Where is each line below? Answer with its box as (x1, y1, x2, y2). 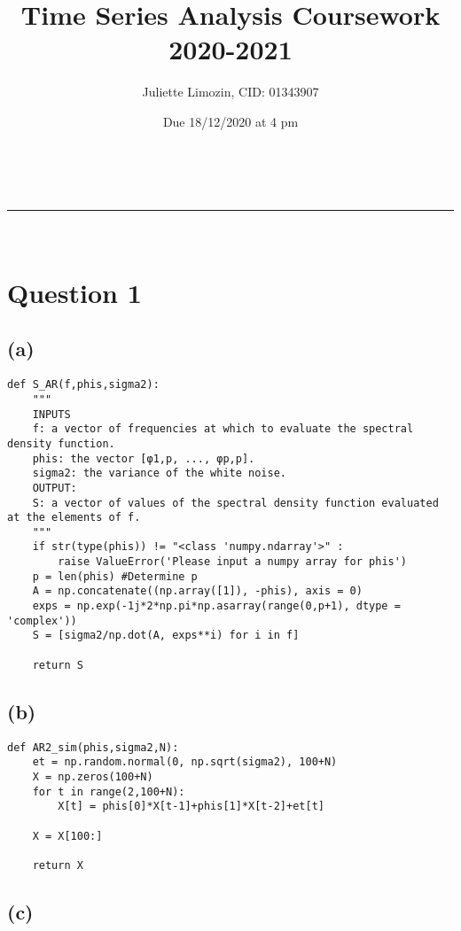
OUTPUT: (32, 481, 77, 494)
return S (32, 658, 83, 671)
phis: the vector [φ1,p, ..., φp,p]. (32, 452, 255, 465)
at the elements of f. (7, 511, 141, 524)
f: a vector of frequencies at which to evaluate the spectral (32, 423, 414, 436)
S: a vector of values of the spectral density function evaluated (32, 496, 439, 509)
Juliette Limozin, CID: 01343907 (142, 82, 319, 101)
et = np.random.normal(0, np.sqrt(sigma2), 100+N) (32, 756, 338, 769)
